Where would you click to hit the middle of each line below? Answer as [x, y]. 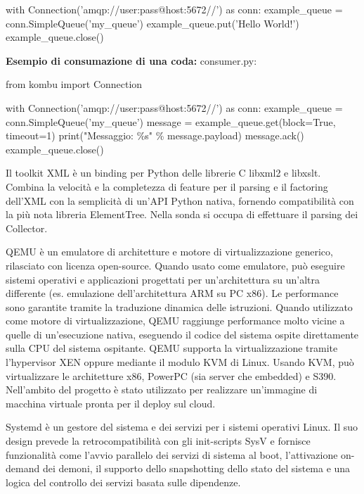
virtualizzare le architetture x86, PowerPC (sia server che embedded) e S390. [171, 375]
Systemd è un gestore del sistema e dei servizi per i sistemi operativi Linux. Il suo [182, 427]
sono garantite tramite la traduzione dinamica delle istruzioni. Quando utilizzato [179, 306]
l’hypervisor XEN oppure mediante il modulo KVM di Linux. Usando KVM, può [180, 362]
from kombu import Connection [74, 84]
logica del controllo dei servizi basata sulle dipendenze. [123, 482]
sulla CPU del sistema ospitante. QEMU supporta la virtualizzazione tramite [172, 348]
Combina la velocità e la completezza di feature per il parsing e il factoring [167, 186]
